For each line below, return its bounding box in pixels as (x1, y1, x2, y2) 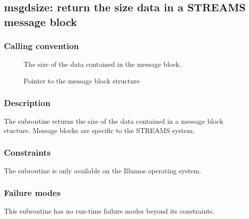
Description (4, 96, 51, 109)
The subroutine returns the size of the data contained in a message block (4, 115, 223, 126)
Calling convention (4, 40, 79, 52)
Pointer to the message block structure (24, 75, 140, 85)
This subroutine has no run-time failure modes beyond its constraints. (4, 206, 215, 216)
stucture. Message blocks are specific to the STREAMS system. (4, 125, 195, 136)
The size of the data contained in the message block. (24, 59, 182, 69)
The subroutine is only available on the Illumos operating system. (4, 165, 201, 176)
